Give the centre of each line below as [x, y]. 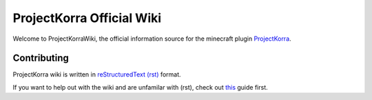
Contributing [41, 58]
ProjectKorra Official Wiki [87, 18]
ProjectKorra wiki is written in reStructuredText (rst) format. [97, 74]
